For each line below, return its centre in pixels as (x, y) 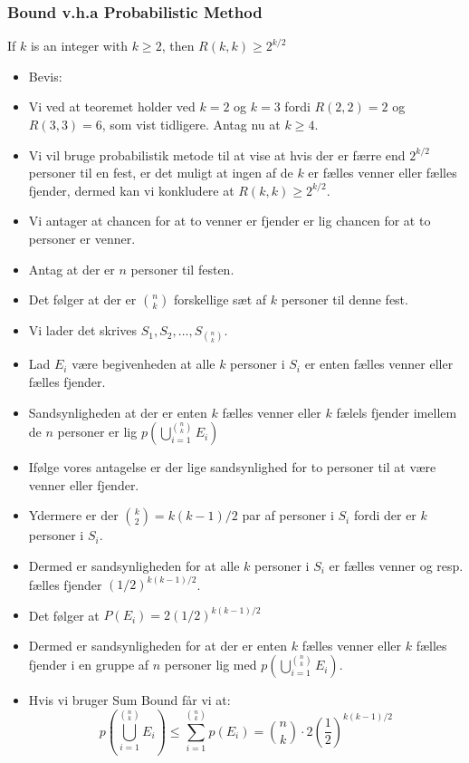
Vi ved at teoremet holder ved (112, 106)
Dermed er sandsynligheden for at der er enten (158, 645)
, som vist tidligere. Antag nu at (191, 124)
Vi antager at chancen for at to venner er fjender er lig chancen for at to (230, 221)
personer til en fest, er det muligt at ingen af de (161, 173)
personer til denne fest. (345, 299)
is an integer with (79, 46)
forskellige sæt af (220, 299)
